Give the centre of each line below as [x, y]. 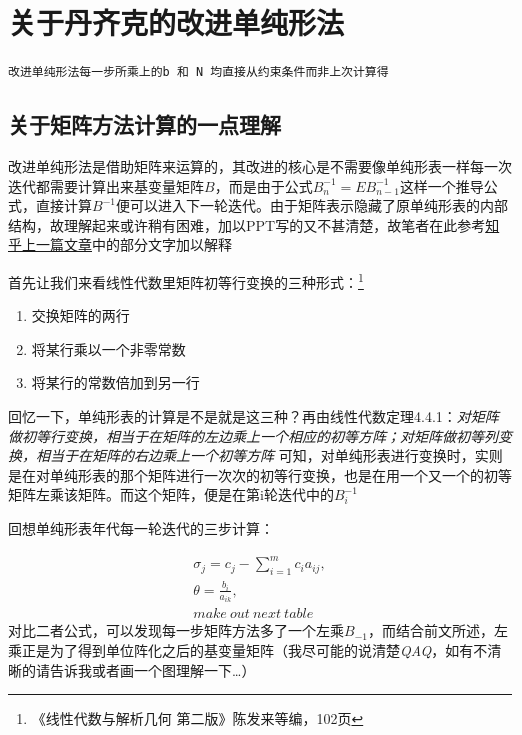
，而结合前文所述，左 [437, 630]
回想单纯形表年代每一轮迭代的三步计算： [141, 527]
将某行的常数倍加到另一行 [115, 382]
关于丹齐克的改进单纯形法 [176, 22]
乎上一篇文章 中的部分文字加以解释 [120, 244]
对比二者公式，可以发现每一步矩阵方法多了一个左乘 [176, 630]
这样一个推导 [441, 185]
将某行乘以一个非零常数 [108, 348]
